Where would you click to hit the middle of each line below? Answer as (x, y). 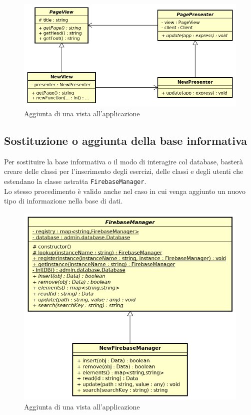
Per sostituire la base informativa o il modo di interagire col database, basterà (123, 161)
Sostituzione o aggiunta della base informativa (126, 140)
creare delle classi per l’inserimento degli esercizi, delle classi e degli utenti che (124, 171)
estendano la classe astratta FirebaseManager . (75, 181)
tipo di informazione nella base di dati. (63, 201)
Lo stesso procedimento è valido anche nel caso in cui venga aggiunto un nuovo (125, 191)
